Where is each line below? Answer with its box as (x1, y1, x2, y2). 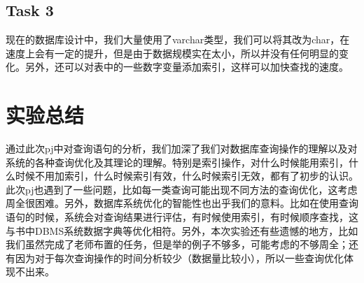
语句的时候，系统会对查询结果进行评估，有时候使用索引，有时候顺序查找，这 (6, 210, 358, 224)
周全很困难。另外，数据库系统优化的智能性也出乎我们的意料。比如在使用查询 (6, 196, 358, 210)
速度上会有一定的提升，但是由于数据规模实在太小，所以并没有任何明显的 (6, 45, 339, 60)
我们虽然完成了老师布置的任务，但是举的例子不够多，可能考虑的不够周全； (6, 237, 349, 252)
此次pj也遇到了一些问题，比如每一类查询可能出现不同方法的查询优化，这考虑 (6, 182, 358, 196)
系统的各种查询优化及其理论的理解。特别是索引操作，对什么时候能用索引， (6, 154, 349, 169)
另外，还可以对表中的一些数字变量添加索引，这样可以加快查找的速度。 (24, 59, 349, 74)
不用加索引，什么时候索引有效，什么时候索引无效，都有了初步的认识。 (34, 168, 358, 183)
